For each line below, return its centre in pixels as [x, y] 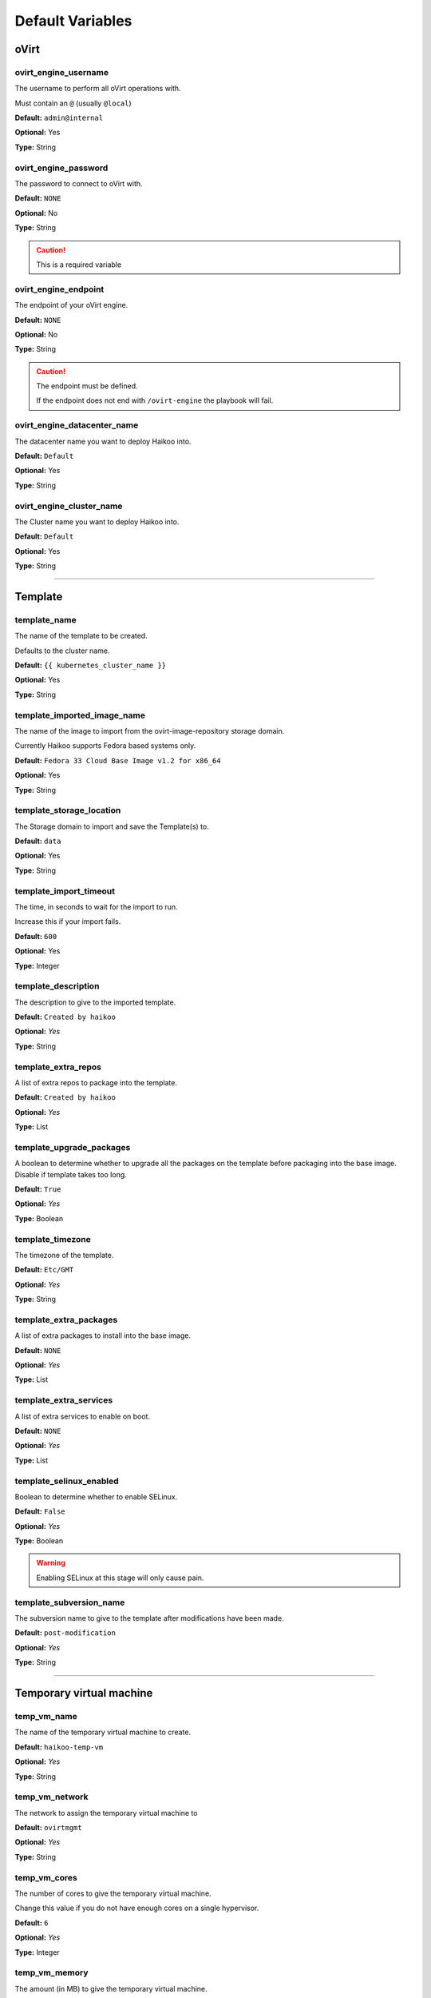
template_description [57, 986]
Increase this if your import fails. [68, 921]
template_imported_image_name [80, 715]
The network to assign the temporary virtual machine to [106, 1813]
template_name [46, 619]
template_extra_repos [58, 1067]
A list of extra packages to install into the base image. [103, 1335]
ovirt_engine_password [61, 168]
